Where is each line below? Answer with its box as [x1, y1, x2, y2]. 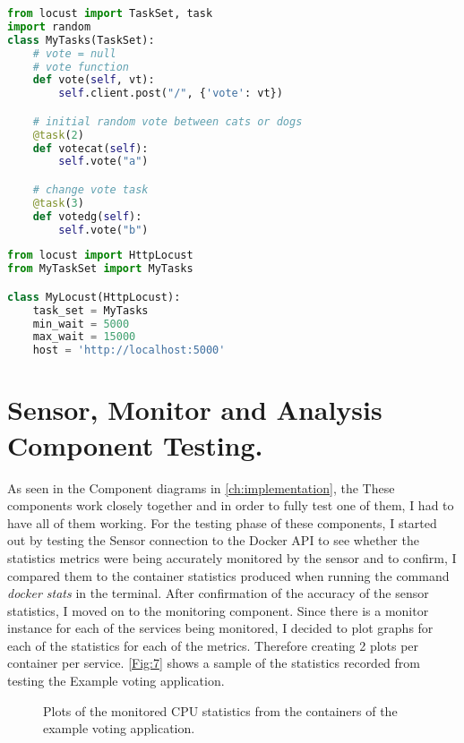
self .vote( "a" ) [58, 155, 149, 168]
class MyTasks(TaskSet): [7, 33, 155, 47]
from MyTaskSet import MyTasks [7, 262, 193, 276]
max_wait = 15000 [32, 330, 136, 344]
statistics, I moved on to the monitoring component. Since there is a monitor [7, 601, 429, 619]
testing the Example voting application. [7, 671, 225, 690]
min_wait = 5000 [32, 317, 130, 330]
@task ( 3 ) [32, 196, 84, 209]
